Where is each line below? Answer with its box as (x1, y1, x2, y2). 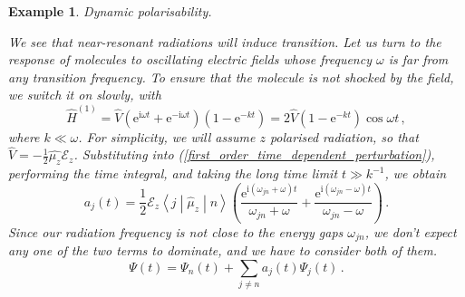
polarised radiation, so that (269, 127, 419, 146)
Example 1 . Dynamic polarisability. (8, 2, 212, 20)
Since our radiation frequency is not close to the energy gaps (8, 222, 344, 241)
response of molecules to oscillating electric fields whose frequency (8, 50, 372, 69)
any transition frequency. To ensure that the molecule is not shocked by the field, (8, 67, 454, 86)
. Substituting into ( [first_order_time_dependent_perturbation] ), (73, 145, 435, 164)
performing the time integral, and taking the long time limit (8, 164, 338, 183)
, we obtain (384, 164, 447, 183)
